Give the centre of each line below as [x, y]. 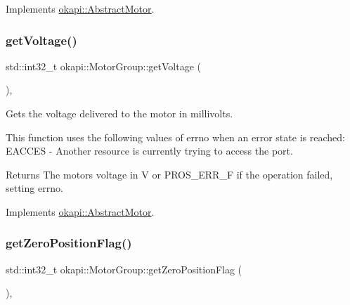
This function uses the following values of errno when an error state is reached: [175, 137]
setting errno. [34, 188]
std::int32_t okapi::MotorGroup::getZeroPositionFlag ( [124, 269]
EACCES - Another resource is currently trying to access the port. [149, 151]
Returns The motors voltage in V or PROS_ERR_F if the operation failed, [169, 174]
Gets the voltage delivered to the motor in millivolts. [119, 113]
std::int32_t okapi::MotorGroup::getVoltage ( [103, 66]
